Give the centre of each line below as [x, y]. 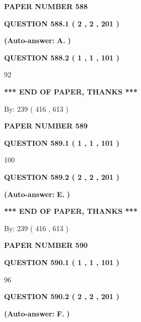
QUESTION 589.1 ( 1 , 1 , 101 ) [62, 142]
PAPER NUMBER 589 [46, 126]
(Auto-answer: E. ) [37, 194]
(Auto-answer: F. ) [37, 313]
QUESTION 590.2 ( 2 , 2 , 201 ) [62, 296]
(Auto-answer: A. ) [38, 40]
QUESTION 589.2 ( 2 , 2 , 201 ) [62, 176]
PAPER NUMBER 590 [46, 245]
